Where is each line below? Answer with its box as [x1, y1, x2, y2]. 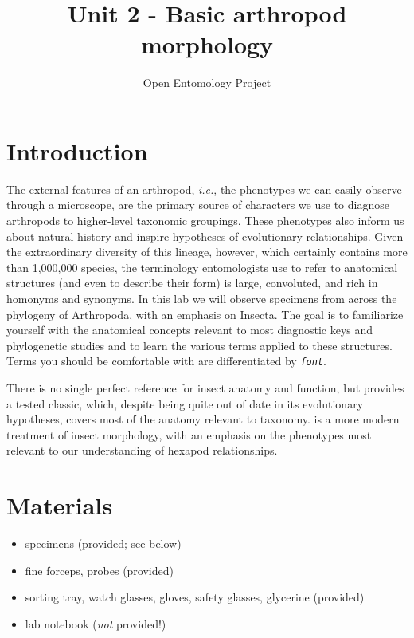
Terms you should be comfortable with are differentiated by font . [6, 352, 326, 369]
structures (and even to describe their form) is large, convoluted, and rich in [6, 274, 378, 291]
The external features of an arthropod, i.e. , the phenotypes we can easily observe [6, 180, 402, 197]
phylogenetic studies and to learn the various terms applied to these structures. [6, 337, 393, 353]
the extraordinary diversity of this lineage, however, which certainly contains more [6, 243, 408, 260]
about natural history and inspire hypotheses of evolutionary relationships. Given [6, 227, 404, 244]
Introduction [6, 134, 148, 167]
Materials [6, 489, 113, 522]
